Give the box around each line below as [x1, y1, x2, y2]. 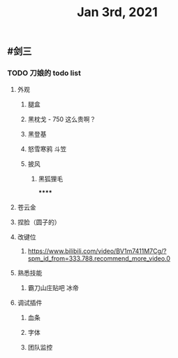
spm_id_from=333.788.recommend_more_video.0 [27, 254, 171, 263]
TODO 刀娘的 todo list [7, 68, 82, 78]
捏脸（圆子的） [17, 218, 61, 226]
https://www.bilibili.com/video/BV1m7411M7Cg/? [27, 247, 167, 256]
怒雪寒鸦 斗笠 [27, 145, 67, 153]
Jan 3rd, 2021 [76, 4, 158, 20]
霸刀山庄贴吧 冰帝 [27, 284, 79, 292]
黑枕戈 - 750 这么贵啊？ [27, 115, 96, 123]
